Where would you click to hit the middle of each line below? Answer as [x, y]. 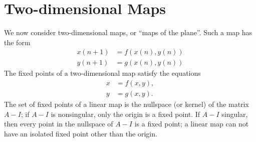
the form [17, 42]
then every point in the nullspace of [59, 124]
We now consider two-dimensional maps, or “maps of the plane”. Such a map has [128, 32]
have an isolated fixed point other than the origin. [81, 133]
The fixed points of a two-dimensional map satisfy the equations [102, 73]
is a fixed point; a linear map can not [192, 124]
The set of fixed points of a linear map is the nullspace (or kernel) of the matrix [126, 104]
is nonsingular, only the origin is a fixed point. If [125, 114]
